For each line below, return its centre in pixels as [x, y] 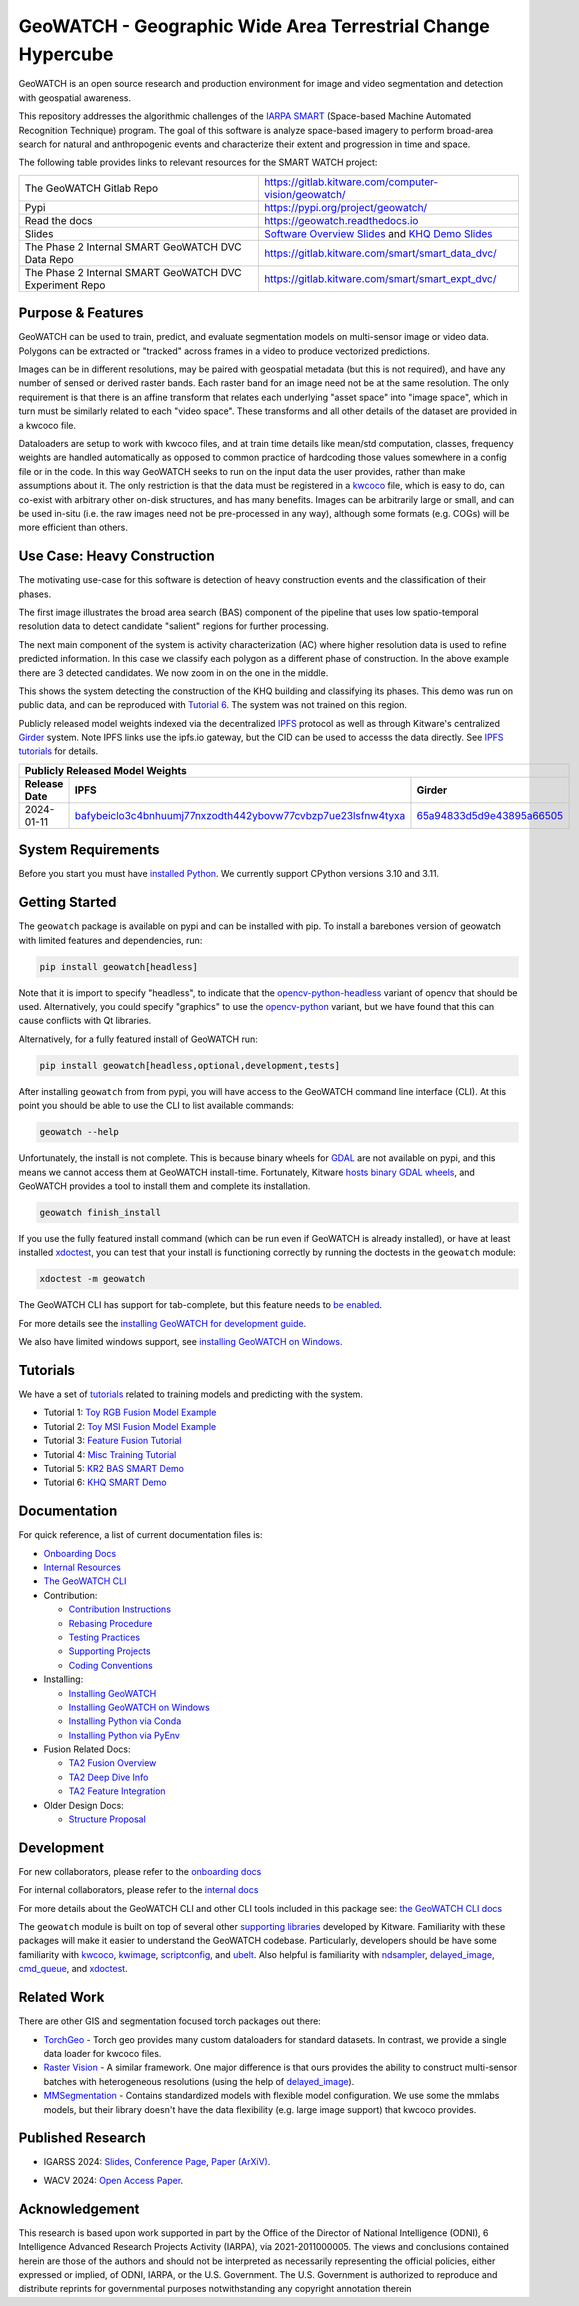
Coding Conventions [111, 1665]
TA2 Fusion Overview [112, 1763]
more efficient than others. [73, 527]
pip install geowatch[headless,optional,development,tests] [190, 1065]
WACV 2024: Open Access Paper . [113, 2180]
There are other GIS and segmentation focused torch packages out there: [170, 2021]
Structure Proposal [107, 1819]
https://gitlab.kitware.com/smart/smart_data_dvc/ [380, 253]
